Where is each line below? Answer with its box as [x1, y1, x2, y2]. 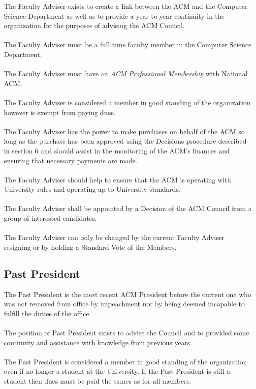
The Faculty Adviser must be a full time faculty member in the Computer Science [4, 39, 252, 50]
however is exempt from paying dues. [4, 107, 116, 117]
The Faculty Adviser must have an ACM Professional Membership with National [4, 68, 248, 79]
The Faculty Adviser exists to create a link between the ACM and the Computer [4, 1, 248, 11]
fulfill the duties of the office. [4, 308, 91, 318]
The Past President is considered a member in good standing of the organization [4, 356, 247, 366]
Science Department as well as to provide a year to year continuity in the [4, 10, 225, 21]
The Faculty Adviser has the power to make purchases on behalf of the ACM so [4, 126, 245, 136]
